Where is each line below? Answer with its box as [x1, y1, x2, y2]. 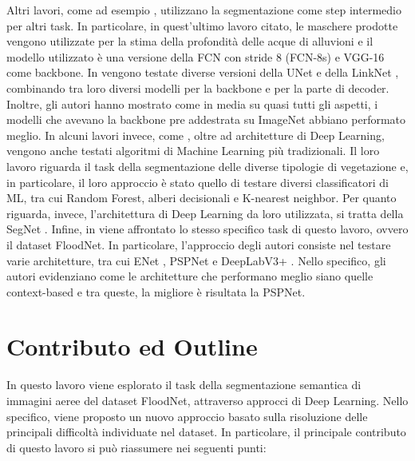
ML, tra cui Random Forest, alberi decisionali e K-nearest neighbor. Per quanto [6, 189, 397, 206]
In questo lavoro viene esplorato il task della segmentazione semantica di [6, 376, 362, 393]
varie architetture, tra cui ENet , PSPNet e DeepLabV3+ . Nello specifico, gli [6, 252, 386, 268]
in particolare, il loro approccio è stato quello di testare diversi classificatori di [6, 173, 389, 190]
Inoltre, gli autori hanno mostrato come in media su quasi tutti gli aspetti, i [6, 95, 378, 112]
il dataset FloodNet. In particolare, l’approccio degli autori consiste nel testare [6, 236, 391, 252]
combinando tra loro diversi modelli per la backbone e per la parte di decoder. [6, 79, 389, 96]
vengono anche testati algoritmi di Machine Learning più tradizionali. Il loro [6, 142, 380, 159]
